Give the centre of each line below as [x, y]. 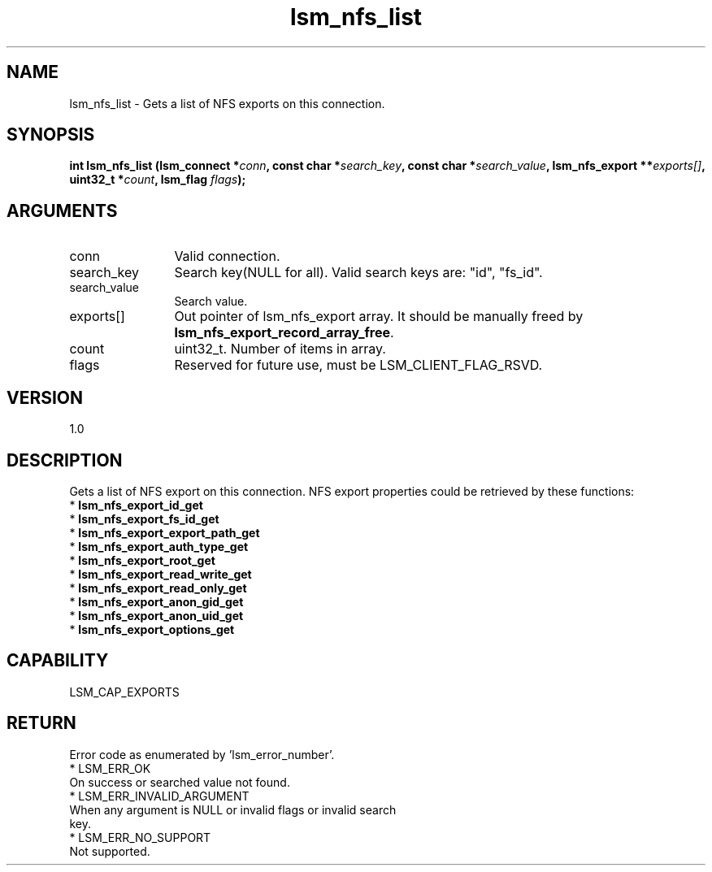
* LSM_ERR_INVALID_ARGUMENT [159, 796]
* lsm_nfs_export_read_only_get [158, 588]
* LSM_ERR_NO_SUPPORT [140, 837]
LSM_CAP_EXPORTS [124, 692]
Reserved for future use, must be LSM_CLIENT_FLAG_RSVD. [358, 365]
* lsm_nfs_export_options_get [152, 629]
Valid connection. [227, 256]
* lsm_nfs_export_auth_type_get [159, 546]
